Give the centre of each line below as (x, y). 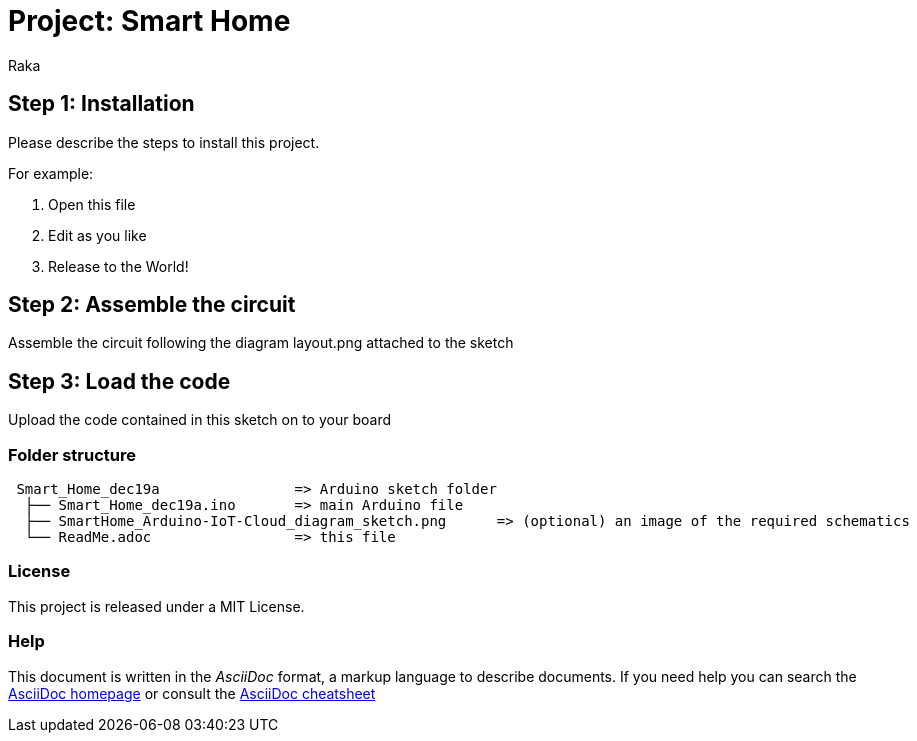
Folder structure (72, 454)
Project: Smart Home (149, 21)
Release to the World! (118, 266)
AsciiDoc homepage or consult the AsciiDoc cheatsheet (192, 693)
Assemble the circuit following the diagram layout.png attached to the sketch (261, 343)
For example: (51, 173)
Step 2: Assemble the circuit (152, 305)
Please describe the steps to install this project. (164, 142)
